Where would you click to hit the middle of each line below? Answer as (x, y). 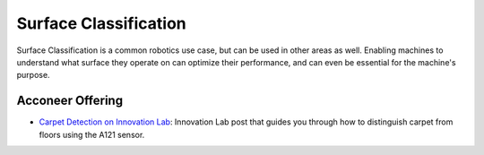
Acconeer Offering (70, 101)
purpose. (33, 75)
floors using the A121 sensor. (92, 134)
